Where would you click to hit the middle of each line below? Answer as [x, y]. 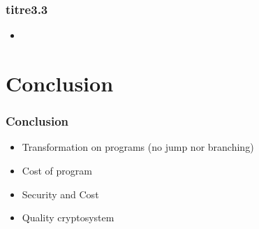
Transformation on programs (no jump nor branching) [138, 147]
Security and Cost [60, 194]
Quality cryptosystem [68, 217]
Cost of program [57, 170]
